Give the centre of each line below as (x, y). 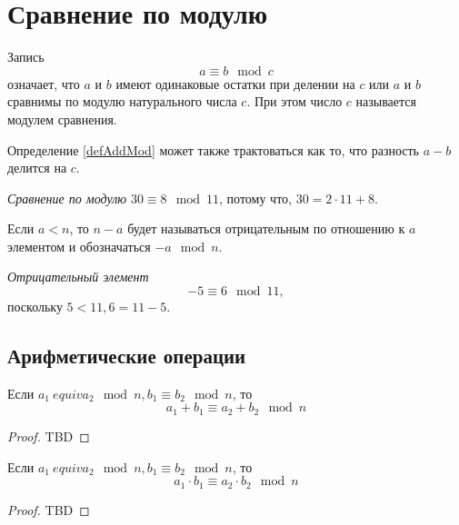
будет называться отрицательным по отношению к (266, 228)
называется (386, 101)
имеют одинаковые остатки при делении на (235, 83)
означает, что (44, 83)
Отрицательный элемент (78, 277)
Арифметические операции (127, 356)
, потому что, (255, 198)
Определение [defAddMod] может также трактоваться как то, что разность (213, 149)
